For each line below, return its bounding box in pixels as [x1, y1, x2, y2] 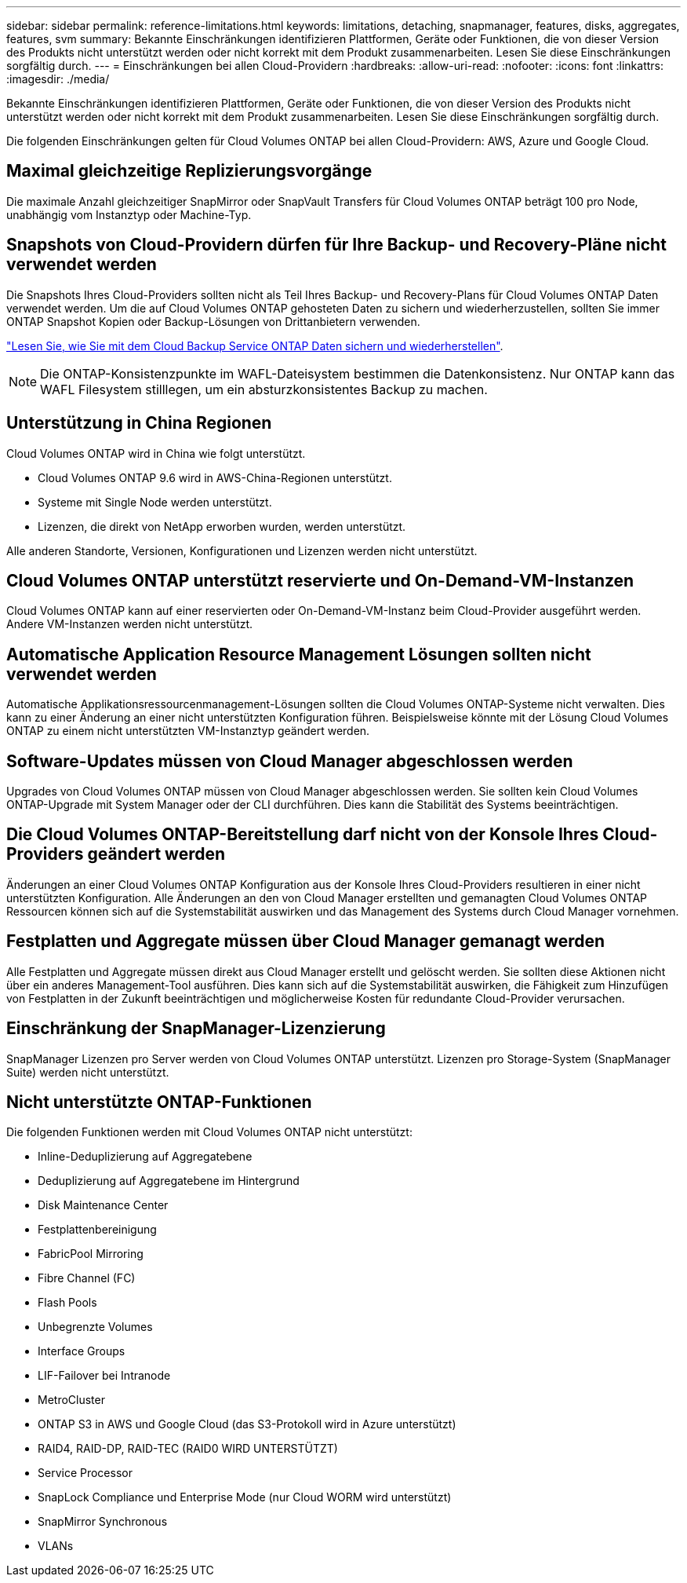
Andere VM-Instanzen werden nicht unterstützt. [6, 617, 253, 631]
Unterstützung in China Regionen [6, 413, 272, 433]
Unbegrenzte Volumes [38, 1320, 153, 1334]
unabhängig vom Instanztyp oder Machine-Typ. [6, 207, 252, 221]
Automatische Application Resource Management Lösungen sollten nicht [6, 644, 591, 664]
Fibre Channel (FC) [38, 1271, 136, 1285]
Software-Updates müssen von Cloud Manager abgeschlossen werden [6, 751, 573, 771]
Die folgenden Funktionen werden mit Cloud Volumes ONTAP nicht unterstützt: [6, 1125, 413, 1139]
